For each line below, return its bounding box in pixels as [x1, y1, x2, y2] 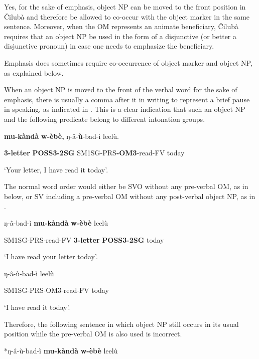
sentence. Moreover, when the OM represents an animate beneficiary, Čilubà [4, 21, 239, 32]
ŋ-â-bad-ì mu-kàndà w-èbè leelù [4, 218, 108, 228]
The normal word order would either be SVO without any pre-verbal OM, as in [4, 181, 248, 192]
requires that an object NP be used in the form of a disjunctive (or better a [4, 31, 237, 41]
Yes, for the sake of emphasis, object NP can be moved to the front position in [4, 2, 246, 12]
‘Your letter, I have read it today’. [4, 164, 108, 174]
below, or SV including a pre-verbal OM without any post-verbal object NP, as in [4, 191, 255, 201]
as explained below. [4, 67, 64, 78]
